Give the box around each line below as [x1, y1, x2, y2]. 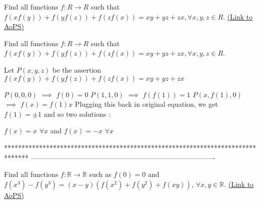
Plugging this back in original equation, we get [74, 99, 218, 109]
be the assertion [52, 64, 101, 75]
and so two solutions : [43, 108, 110, 119]
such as [89, 169, 111, 179]
